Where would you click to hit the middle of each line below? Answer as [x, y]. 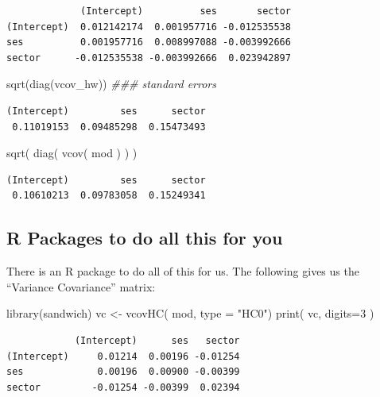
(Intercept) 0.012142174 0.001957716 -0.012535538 [149, 27]
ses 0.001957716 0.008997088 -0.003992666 [149, 42]
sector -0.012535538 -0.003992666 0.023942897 [149, 58]
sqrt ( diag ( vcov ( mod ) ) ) [72, 153]
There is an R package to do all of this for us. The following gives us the [183, 271]
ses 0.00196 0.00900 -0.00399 [123, 372]
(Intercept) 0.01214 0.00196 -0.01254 [123, 356]
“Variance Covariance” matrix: [81, 286]
